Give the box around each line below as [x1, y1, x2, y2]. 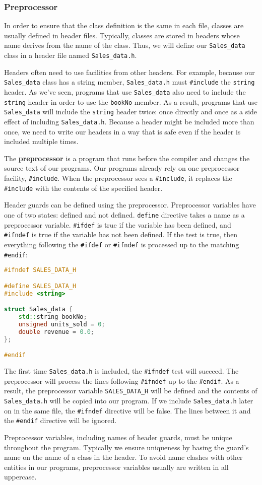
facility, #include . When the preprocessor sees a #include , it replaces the [4, 172, 232, 183]
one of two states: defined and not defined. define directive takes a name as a [4, 209, 245, 220]
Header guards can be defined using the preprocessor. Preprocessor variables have [4, 199, 256, 210]
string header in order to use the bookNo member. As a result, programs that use [4, 96, 258, 107]
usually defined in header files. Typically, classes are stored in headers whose [4, 30, 240, 40]
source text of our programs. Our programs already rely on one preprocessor [4, 163, 240, 173]
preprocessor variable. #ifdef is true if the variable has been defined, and [4, 219, 231, 230]
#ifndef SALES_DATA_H [4, 266, 77, 274]
